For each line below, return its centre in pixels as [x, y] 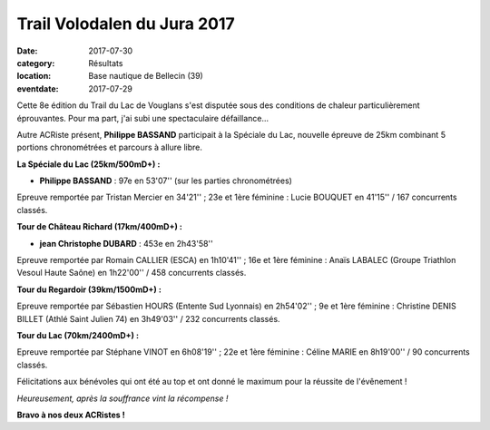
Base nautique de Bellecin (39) [146, 76]
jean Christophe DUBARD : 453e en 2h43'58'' [126, 243]
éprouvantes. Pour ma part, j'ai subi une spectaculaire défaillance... [143, 118]
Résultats [106, 63]
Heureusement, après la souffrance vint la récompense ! [122, 398]
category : [36, 63]
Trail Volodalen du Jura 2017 [126, 24]
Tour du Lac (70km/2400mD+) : [78, 335]
